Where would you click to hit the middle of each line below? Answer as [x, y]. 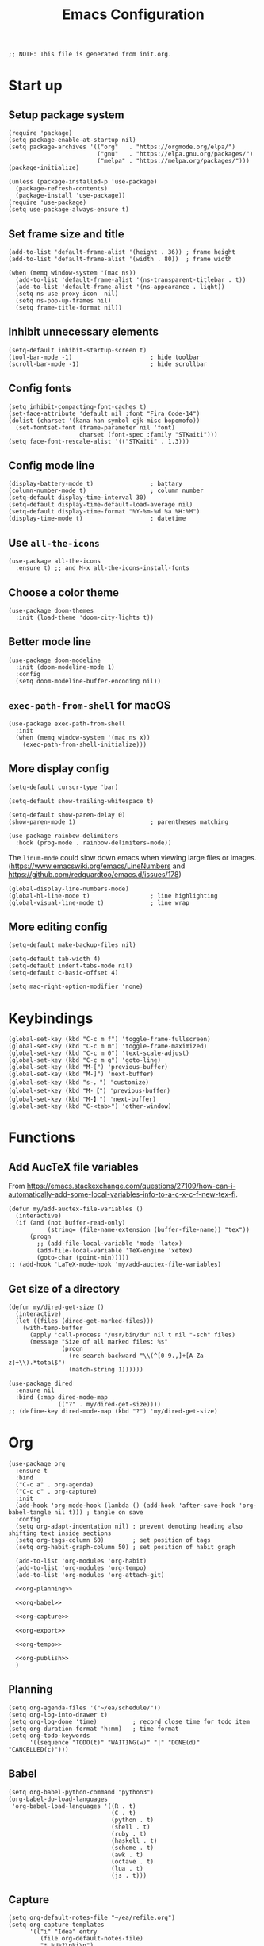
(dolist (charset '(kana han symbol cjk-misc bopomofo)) [104, 421]
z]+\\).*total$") [37, 1363]
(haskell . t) [134, 1840]
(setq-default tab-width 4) [55, 959]
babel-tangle [30, 1513]
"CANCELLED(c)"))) [38, 1749]
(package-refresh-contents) [62, 189]
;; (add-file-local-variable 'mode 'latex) [109, 1244]
